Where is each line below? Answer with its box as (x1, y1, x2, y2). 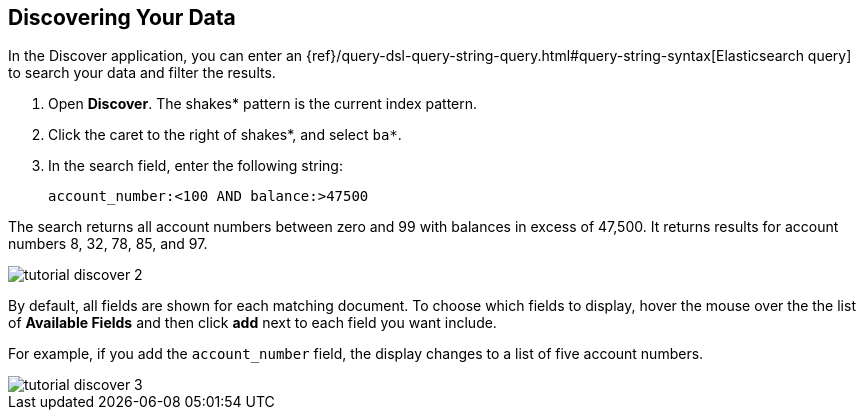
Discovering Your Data (8, 5, 236, 30)
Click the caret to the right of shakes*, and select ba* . (48, 126, 402, 144)
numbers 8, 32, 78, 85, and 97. (8, 235, 208, 253)
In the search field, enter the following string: (48, 157, 343, 175)
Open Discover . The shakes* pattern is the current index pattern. (48, 95, 478, 113)
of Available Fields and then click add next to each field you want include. (8, 314, 497, 332)
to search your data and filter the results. (8, 64, 276, 82)
